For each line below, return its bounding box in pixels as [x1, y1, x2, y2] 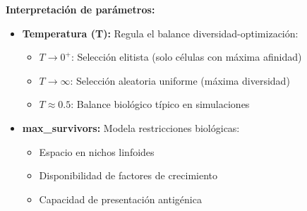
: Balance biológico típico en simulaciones [71, 97, 250, 111]
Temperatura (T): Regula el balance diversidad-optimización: [22, 25, 299, 40]
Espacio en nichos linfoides [39, 144, 155, 159]
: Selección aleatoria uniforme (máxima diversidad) [70, 73, 290, 88]
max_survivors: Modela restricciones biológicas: [22, 120, 240, 135]
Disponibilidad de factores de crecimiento [39, 168, 218, 183]
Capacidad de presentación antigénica [39, 191, 202, 206]
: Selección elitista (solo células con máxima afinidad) [71, 49, 302, 64]
